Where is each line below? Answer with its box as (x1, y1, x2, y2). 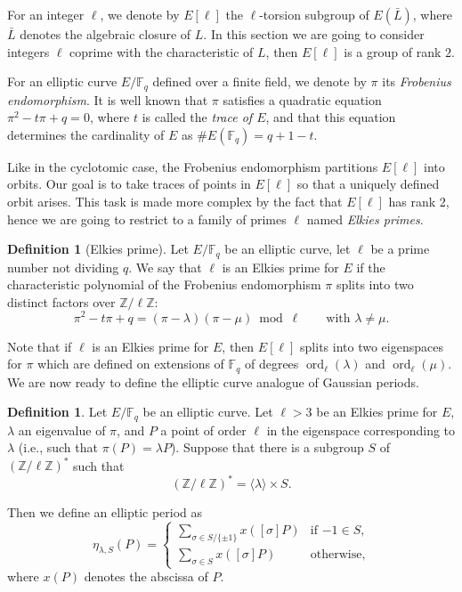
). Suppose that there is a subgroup (170, 438, 364, 457)
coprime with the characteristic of (69, 42, 254, 61)
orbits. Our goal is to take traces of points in (7, 174, 251, 193)
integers (7, 42, 50, 61)
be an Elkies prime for (316, 402, 438, 421)
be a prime (370, 239, 430, 258)
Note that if (7, 337, 72, 355)
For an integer (7, 5, 85, 23)
